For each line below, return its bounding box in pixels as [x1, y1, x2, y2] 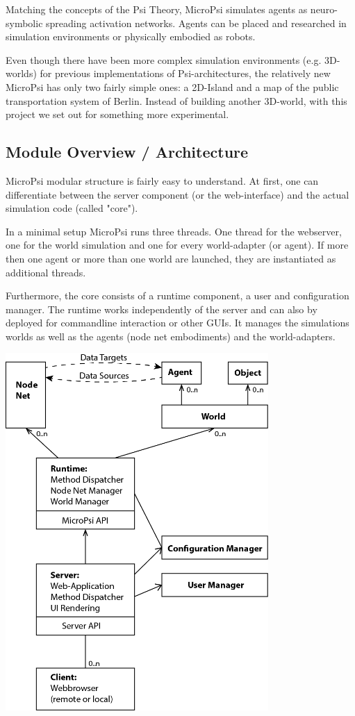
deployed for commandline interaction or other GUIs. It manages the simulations [6, 315, 349, 330]
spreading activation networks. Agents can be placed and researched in [46, 15, 347, 30]
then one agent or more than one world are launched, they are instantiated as [6, 251, 336, 265]
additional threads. [6, 265, 86, 279]
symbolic [6, 15, 43, 30]
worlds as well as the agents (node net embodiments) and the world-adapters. [6, 328, 336, 343]
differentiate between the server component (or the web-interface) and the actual [6, 187, 349, 201]
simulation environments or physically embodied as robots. [6, 29, 256, 44]
